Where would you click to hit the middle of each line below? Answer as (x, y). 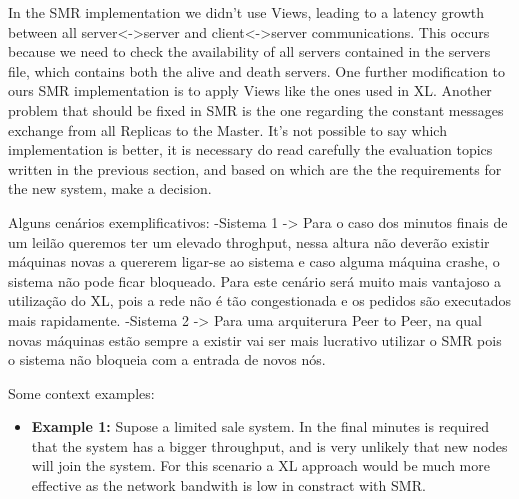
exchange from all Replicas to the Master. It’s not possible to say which (227, 129)
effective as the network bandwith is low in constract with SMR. (228, 485)
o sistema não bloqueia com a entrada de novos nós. (167, 359)
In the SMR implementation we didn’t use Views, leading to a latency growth (246, 12)
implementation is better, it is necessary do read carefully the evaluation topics (250, 149)
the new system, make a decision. (110, 188)
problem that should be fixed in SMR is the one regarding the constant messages (256, 109)
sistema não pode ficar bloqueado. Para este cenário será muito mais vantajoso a (255, 280)
